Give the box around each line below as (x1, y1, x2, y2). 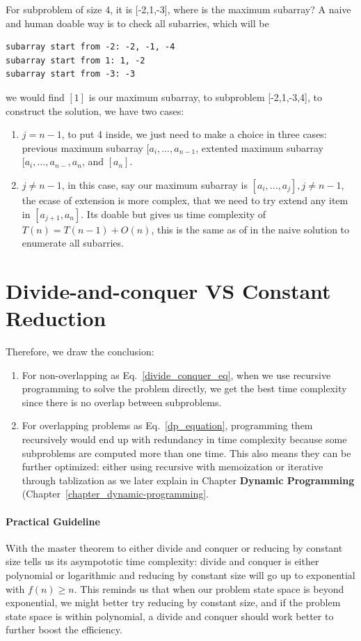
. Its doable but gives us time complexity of (81, 206, 266, 221)
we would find (6, 89, 65, 104)
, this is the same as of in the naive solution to (151, 222, 350, 236)
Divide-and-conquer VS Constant (6, 276, 331, 304)
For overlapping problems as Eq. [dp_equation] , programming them (22, 418, 313, 433)
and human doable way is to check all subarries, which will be (6, 15, 269, 30)
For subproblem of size (6, 2, 102, 16)
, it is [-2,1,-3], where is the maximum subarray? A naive (110, 2, 351, 16)
